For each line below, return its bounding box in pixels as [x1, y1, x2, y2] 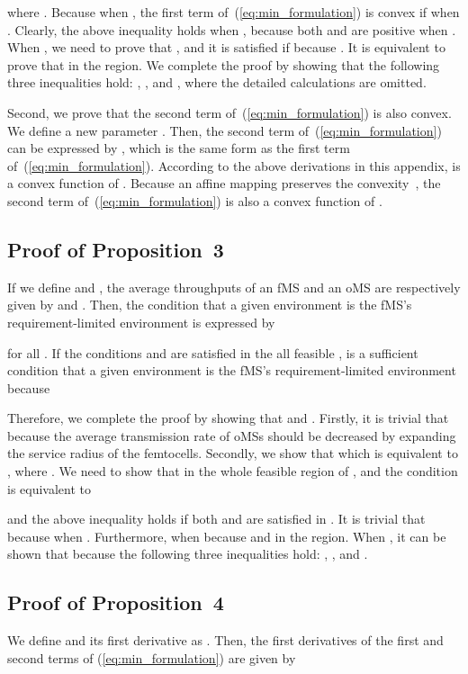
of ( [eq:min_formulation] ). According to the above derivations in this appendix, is [7, 156, 461, 175]
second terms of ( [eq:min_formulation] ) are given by [7, 648, 296, 667]
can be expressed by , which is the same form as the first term [7, 139, 350, 157]
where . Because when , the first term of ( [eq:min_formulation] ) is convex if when [7, 3, 460, 21]
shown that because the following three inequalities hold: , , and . [7, 544, 368, 563]
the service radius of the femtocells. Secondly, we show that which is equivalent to [7, 444, 458, 463]
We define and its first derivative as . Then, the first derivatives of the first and [7, 631, 444, 650]
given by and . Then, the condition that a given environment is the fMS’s [7, 295, 412, 314]
